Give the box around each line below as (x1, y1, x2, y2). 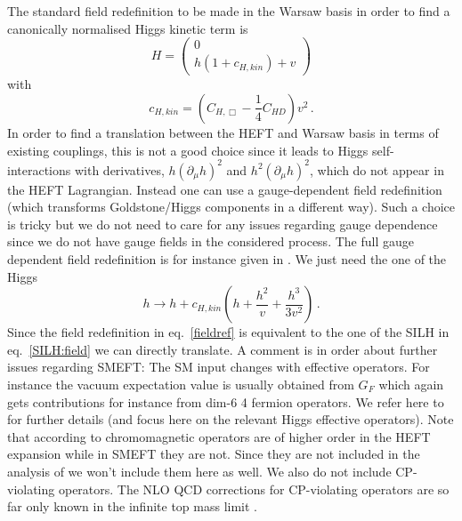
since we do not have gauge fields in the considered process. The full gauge (7, 232, 414, 251)
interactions (7, 160, 71, 179)
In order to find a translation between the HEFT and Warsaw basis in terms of (7, 123, 439, 141)
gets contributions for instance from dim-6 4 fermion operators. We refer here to (7, 392, 444, 411)
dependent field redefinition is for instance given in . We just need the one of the (7, 249, 447, 268)
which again (378, 374, 444, 393)
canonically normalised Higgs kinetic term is (7, 19, 248, 37)
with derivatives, (74, 160, 165, 179)
